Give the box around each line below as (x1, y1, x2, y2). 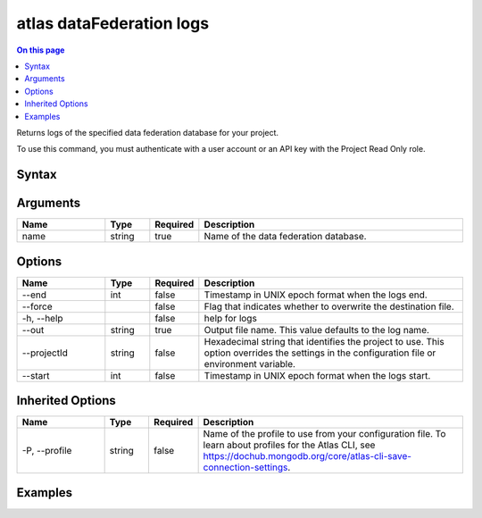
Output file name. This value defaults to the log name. (204, 323, 430, 336)
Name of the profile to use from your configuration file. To (203, 428, 446, 440)
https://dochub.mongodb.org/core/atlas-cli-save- (203, 450, 412, 463)
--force (21, 300, 53, 313)
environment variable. (204, 357, 296, 370)
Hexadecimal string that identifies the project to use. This (204, 335, 445, 347)
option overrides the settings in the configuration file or (204, 347, 436, 359)
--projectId (21, 347, 69, 359)
